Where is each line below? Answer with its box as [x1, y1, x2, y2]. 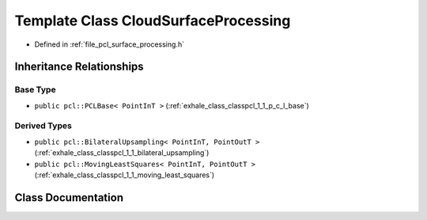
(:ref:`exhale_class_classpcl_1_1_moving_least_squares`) [34, 170, 215, 180]
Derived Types [14, 120, 73, 131]
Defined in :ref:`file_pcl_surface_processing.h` [34, 40, 185, 49]
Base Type [14, 84, 56, 95]
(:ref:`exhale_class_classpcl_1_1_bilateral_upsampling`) [34, 148, 210, 157]
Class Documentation [14, 191, 124, 204]
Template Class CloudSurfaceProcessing [14, 12, 291, 29]
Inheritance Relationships [14, 60, 144, 74]
